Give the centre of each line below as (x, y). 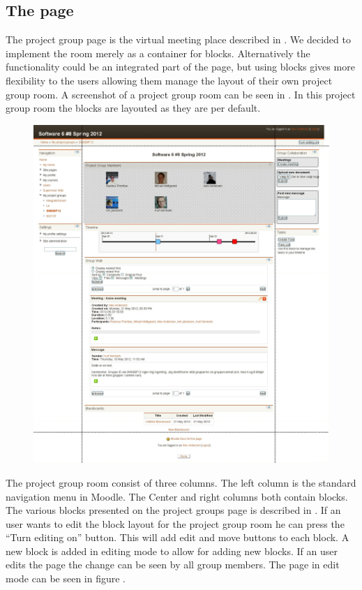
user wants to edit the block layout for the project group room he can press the (175, 523)
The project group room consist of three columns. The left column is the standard (181, 482)
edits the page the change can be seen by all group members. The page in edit (173, 565)
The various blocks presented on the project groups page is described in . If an (173, 510)
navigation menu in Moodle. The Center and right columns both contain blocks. (177, 496)
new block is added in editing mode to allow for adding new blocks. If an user (172, 551)
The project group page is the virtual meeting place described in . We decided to (178, 39)
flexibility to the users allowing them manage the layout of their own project (169, 80)
